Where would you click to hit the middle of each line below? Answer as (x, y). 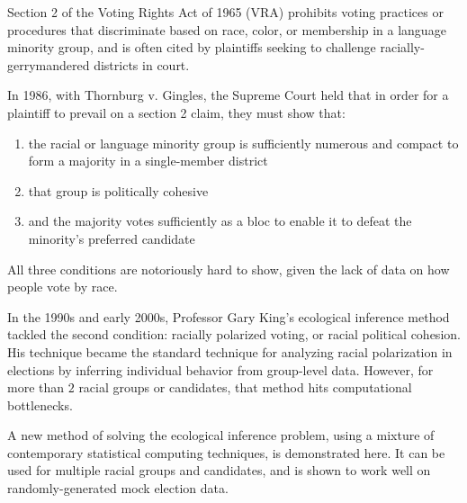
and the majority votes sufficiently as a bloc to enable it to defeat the (220, 221)
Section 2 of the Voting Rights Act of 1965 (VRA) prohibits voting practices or (225, 12)
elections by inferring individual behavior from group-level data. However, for (220, 369)
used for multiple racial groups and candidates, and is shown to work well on (219, 470)
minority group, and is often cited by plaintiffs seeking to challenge (192, 47)
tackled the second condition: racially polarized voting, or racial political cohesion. (234, 334)
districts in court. (142, 64)
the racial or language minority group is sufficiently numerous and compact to (243, 143)
